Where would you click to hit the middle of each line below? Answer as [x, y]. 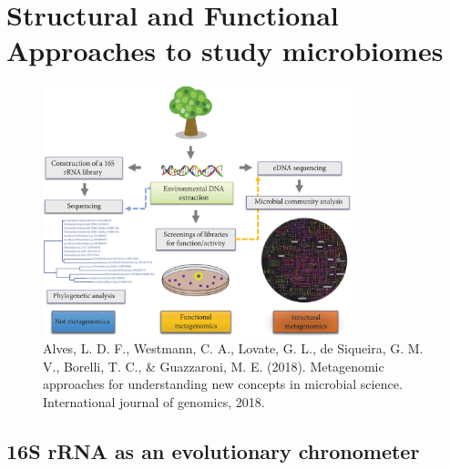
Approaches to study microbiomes [225, 51]
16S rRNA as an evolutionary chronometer [213, 450]
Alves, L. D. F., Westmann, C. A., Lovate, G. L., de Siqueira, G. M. [233, 348]
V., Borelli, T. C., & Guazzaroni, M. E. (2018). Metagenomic [214, 366]
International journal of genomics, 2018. [154, 401]
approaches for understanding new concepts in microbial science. [223, 384]
